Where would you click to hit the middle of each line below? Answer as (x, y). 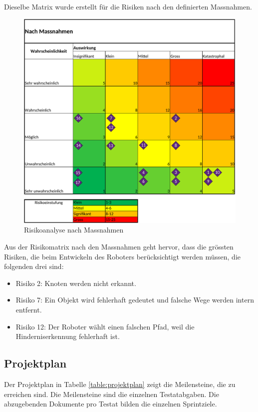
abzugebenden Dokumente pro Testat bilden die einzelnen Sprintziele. (111, 404)
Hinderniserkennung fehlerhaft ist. (68, 336)
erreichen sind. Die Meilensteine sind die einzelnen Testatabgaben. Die (112, 394)
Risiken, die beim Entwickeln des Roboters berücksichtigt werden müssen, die (123, 256)
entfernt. (29, 310)
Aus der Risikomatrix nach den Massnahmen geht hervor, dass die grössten (119, 247)
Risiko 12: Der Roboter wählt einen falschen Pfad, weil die (105, 326)
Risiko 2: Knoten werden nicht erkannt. (76, 283)
